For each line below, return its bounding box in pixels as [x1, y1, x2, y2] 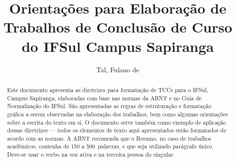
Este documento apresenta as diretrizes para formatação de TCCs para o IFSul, [7, 85, 208, 94]
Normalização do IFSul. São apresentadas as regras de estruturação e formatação [7, 102, 211, 110]
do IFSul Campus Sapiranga [21, 36, 214, 56]
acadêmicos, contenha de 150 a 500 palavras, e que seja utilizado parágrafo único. [7, 142, 214, 150]
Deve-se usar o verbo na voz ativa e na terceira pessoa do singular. [7, 150, 175, 159]
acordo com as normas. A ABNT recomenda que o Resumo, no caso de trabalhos [7, 134, 211, 142]
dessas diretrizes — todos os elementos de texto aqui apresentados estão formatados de [7, 126, 226, 134]
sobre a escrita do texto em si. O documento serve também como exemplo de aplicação [7, 118, 226, 126]
